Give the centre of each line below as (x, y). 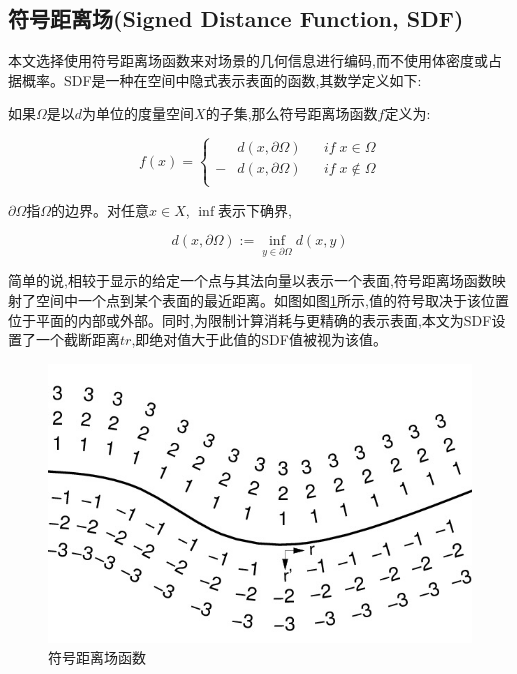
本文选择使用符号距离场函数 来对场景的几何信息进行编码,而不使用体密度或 (248, 60)
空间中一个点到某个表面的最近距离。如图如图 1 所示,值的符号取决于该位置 (272, 299)
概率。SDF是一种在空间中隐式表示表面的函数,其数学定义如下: (221, 79)
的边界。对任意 (100, 209)
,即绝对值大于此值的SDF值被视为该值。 (259, 339)
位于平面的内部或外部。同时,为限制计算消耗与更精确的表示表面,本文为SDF (250, 319)
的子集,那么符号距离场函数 (291, 113)
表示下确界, (255, 209)
